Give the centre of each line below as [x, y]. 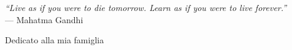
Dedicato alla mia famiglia [55, 40]
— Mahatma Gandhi [44, 19]
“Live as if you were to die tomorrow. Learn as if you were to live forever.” [146, 7]
